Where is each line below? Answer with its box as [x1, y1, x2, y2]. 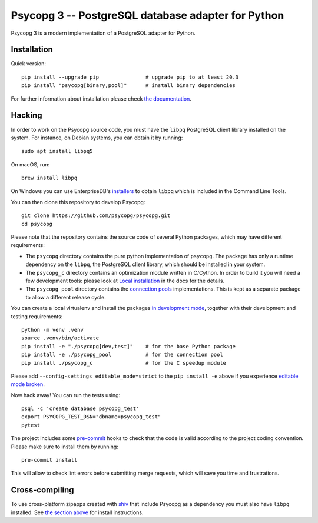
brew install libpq [21, 175, 78, 182]
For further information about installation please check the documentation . [11, 95, 191, 102]
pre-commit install [21, 457, 78, 464]
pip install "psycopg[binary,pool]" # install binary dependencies [21, 82, 236, 89]
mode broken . [11, 381, 45, 388]
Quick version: [11, 60, 47, 67]
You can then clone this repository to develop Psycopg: [11, 198, 145, 205]
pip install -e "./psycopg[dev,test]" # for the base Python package [21, 343, 236, 349]
